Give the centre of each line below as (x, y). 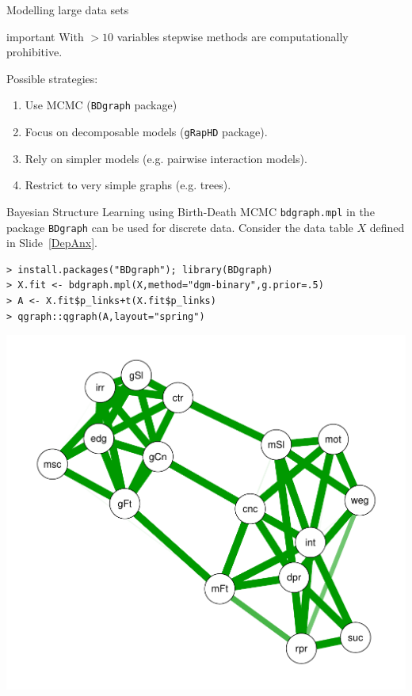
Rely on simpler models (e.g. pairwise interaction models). (166, 158)
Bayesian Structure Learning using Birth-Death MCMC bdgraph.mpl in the (191, 211)
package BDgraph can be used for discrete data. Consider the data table (180, 227)
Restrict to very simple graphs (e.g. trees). (128, 185)
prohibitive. (34, 52)
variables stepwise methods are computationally (233, 36)
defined (387, 227)
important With (45, 36)
